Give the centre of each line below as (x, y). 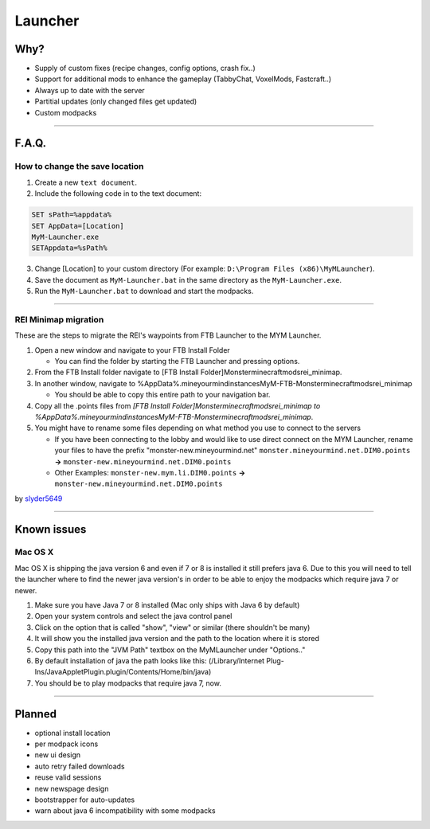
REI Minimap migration (59, 319)
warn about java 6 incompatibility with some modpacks (125, 811)
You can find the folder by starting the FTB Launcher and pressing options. (177, 362)
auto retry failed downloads (80, 766)
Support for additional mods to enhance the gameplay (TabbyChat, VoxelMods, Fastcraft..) (183, 79)
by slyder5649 (39, 499)
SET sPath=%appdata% (71, 215)
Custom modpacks (66, 112)
